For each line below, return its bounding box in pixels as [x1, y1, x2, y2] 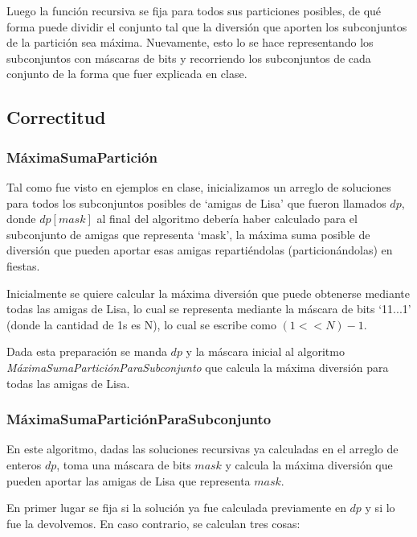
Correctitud [6, 105, 106, 130]
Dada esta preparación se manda [6, 343, 167, 360]
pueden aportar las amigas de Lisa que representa [6, 472, 251, 489]
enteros [6, 456, 42, 473]
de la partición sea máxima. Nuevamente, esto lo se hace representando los [6, 34, 374, 51]
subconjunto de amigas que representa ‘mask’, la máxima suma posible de [6, 225, 370, 242]
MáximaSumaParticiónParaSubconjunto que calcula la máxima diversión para [6, 358, 389, 375]
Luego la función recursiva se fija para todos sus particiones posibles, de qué [6, 2, 382, 19]
